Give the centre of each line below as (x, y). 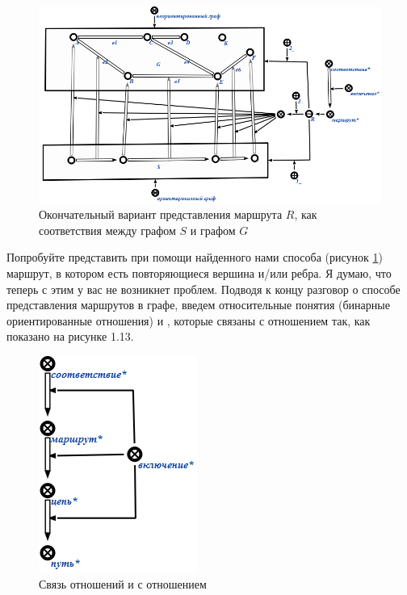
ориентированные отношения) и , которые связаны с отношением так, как (189, 320)
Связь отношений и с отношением (123, 584)
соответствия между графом (107, 230)
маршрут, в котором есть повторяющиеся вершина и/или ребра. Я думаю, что (199, 272)
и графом (213, 230)
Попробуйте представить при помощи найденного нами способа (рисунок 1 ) (195, 257)
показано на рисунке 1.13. (70, 336)
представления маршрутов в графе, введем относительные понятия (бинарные (198, 305)
